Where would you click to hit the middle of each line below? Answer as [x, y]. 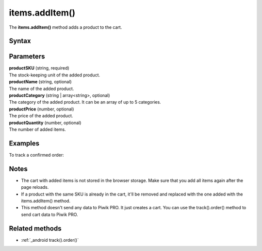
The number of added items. [38, 129]
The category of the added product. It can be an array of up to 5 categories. [85, 102]
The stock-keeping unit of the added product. [55, 75]
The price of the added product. [41, 116]
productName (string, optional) [41, 82]
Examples [24, 143]
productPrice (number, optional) [41, 109]
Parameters [27, 57]
